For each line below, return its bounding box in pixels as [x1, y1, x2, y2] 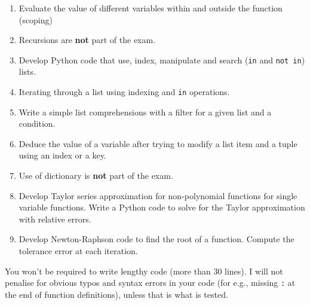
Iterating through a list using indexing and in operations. [19, 86, 230, 98]
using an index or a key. [19, 149, 106, 161]
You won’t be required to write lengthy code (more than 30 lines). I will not [5, 264, 283, 277]
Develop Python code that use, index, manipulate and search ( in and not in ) [19, 53, 305, 66]
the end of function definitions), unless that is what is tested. [5, 288, 228, 300]
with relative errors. [19, 212, 91, 225]
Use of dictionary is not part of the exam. [19, 169, 173, 182]
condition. [19, 117, 56, 130]
